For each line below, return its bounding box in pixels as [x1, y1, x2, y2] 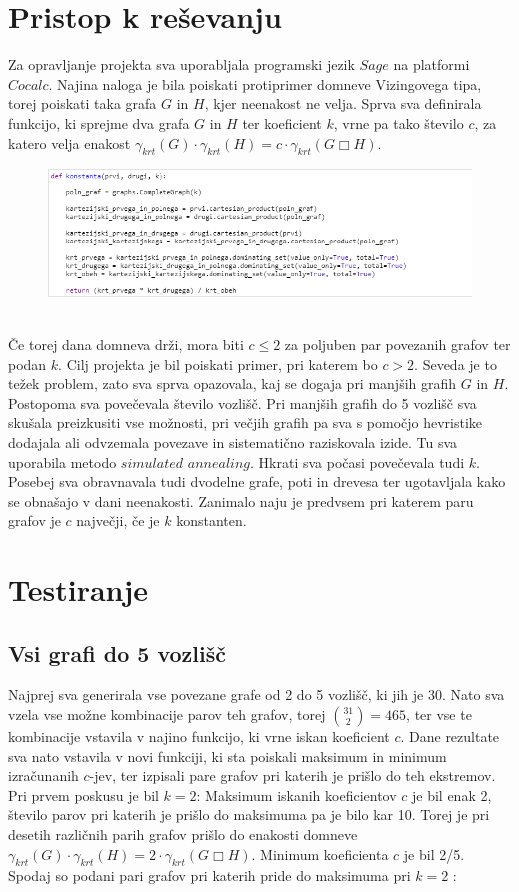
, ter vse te [406, 704, 472, 725]
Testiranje [8, 569, 149, 610]
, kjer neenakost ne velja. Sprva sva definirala [204, 93, 482, 114]
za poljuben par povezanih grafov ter [284, 333, 511, 354]
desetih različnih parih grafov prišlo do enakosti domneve [8, 824, 358, 845]
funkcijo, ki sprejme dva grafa [8, 112, 190, 133]
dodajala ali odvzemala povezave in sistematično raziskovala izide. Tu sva [8, 431, 458, 452]
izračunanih [8, 765, 79, 786]
